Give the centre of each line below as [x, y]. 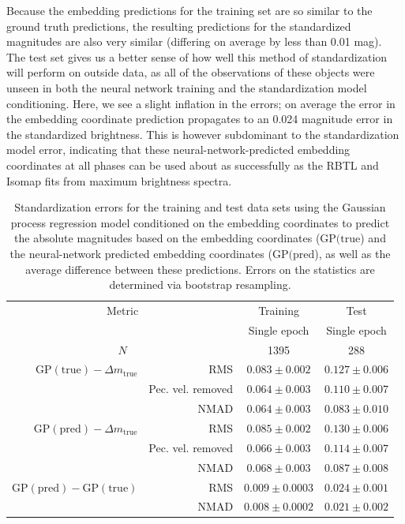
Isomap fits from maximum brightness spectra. [119, 180]
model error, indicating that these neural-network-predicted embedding [178, 150]
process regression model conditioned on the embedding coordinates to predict [200, 222]
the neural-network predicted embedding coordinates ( [141, 253]
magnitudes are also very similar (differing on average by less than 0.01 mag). [194, 41]
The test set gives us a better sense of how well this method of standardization [197, 56]
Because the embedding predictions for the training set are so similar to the [189, 10]
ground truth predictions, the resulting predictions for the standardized [179, 26]
